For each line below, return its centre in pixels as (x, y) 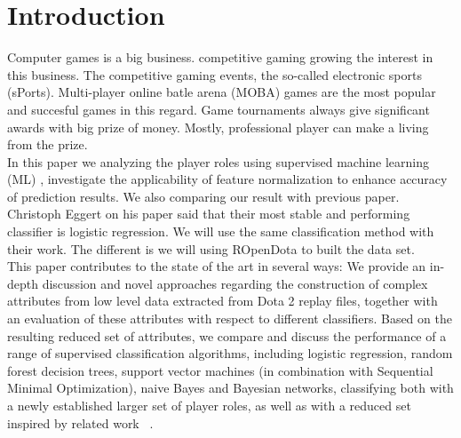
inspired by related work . (80, 422)
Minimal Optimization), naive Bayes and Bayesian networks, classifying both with (230, 388)
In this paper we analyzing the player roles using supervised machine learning (219, 161)
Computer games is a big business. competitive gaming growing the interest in (220, 57)
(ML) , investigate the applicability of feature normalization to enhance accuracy (227, 179)
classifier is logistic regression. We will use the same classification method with (221, 231)
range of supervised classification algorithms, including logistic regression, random (230, 353)
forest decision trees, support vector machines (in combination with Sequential (220, 370)
